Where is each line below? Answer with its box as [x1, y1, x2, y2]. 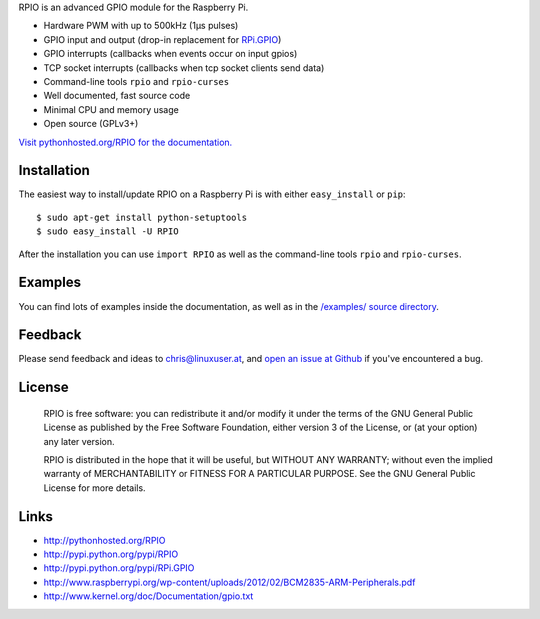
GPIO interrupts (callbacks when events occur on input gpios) [43, 48, 298, 60]
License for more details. [43, 481, 146, 494]
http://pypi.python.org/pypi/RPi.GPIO [43, 562, 195, 574]
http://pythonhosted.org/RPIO [43, 534, 166, 546]
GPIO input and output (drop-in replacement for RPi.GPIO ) [43, 33, 282, 45]
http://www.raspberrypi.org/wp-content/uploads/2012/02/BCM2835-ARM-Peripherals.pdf [43, 576, 416, 588]
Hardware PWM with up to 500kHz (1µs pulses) [43, 20, 239, 32]
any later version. [43, 435, 115, 447]
